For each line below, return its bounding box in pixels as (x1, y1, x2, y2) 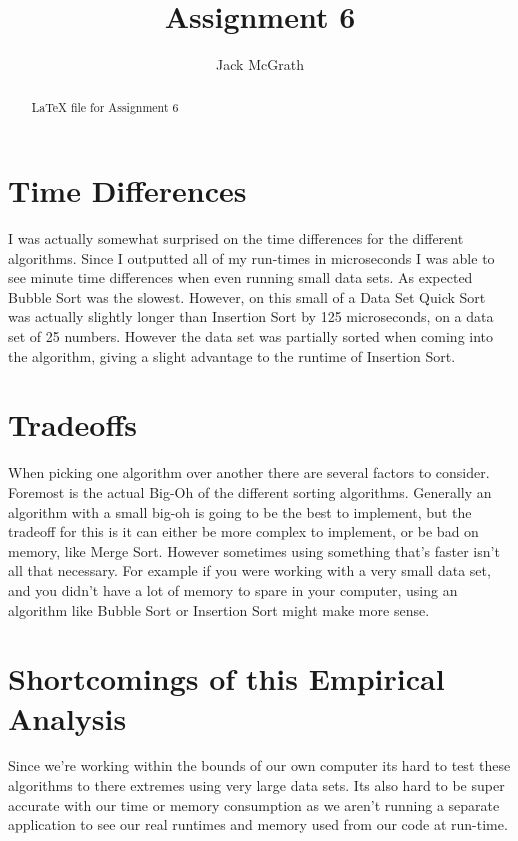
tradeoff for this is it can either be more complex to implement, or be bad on (8, 521, 479, 542)
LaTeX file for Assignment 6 (31, 98, 179, 115)
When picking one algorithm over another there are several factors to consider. (8, 462, 490, 483)
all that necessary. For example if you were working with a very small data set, (8, 560, 491, 581)
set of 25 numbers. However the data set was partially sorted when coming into (8, 326, 494, 347)
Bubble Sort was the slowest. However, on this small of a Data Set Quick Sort (8, 286, 486, 307)
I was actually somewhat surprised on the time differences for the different (8, 228, 464, 249)
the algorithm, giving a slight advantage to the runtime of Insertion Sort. (8, 345, 456, 366)
